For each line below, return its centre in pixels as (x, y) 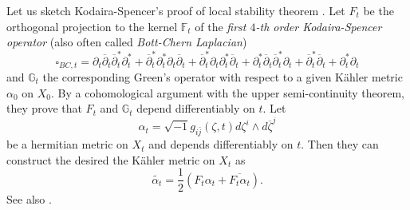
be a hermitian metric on (67, 144)
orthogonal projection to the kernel (92, 26)
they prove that (44, 108)
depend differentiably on (196, 108)
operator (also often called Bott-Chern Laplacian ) (127, 42)
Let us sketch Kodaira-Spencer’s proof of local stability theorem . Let (176, 10)
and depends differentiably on (221, 144)
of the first (221, 26)
